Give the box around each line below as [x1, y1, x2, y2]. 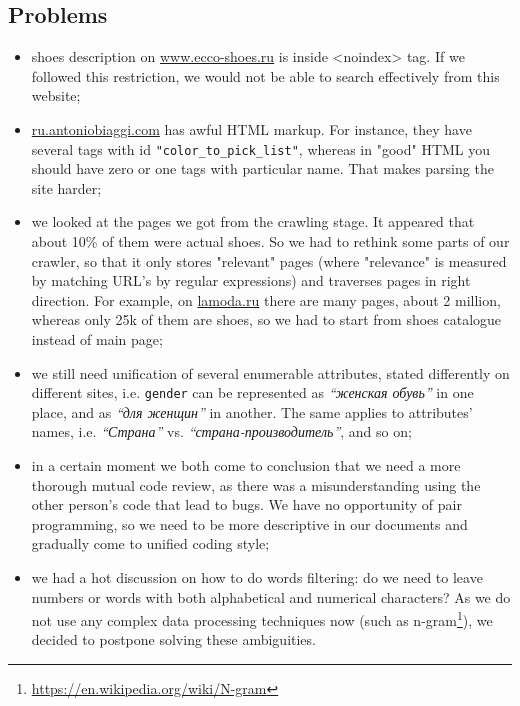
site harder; [31, 177, 102, 198]
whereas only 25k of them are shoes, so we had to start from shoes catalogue [31, 309, 502, 330]
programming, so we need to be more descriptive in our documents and [31, 513, 468, 534]
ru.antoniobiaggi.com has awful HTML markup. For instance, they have [31, 118, 472, 139]
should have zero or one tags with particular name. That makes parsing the [31, 158, 494, 179]
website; [31, 85, 81, 106]
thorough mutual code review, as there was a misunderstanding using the [31, 474, 481, 495]
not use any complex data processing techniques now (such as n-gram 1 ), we [31, 607, 493, 630]
